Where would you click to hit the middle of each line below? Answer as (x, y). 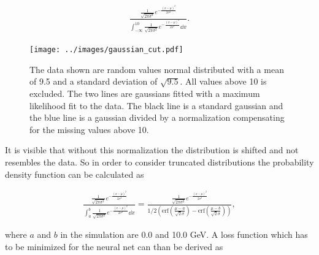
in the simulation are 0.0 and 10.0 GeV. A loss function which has (184, 234)
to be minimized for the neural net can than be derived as (114, 246)
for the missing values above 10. (89, 129)
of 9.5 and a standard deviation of (94, 81)
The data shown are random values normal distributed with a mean (157, 69)
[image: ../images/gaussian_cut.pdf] (106, 50)
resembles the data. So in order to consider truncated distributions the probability (159, 162)
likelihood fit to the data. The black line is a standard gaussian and (156, 105)
